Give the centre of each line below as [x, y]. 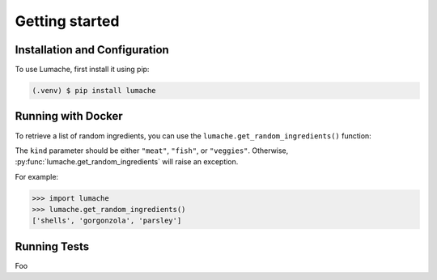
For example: [37, 176]
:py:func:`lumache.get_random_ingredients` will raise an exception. [127, 162]
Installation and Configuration [92, 50]
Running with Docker [69, 116]
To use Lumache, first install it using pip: [82, 70]
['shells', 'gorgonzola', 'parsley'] [107, 221]
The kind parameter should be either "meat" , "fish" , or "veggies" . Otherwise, [152, 151]
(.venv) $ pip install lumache [94, 91]
